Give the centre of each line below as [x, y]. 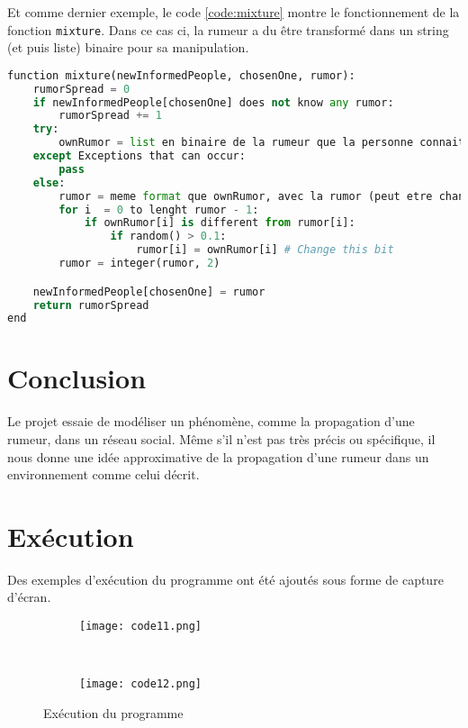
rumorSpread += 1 [110, 116]
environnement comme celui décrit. [103, 474]
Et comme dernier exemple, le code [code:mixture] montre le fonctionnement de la [234, 12]
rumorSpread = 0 [81, 89]
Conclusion [77, 378]
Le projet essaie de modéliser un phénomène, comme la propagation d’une [211, 421]
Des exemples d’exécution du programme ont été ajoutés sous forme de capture [225, 579]
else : [49, 182]
